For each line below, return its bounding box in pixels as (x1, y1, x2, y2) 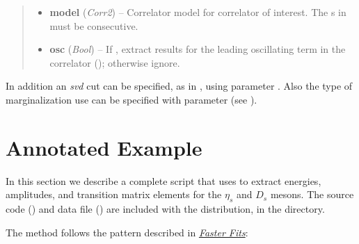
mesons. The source (270, 187, 354, 202)
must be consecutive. (49, 18, 138, 33)
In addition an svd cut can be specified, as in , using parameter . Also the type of (6, 79, 353, 93)
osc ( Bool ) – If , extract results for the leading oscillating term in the (49, 42, 346, 56)
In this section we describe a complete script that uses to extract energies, (6, 173, 321, 188)
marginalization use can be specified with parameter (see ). (6, 92, 257, 106)
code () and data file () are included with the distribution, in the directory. (6, 202, 325, 216)
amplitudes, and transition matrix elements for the (6, 187, 222, 202)
